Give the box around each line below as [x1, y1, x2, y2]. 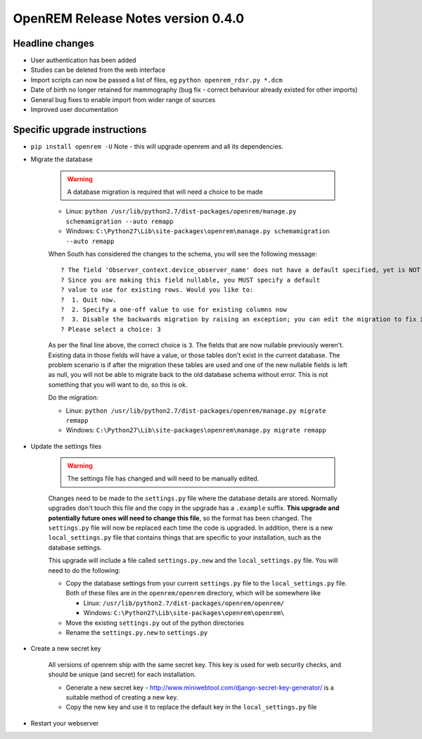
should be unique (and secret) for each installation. [48, 670, 196, 679]
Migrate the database [30, 155, 93, 163]
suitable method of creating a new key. [65, 693, 179, 701]
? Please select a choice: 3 [60, 325, 161, 333]
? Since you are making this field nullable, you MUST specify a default [60, 275, 321, 284]
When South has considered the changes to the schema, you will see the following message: [48, 250, 318, 259]
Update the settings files [30, 442, 102, 450]
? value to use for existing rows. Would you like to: [60, 286, 254, 294]
